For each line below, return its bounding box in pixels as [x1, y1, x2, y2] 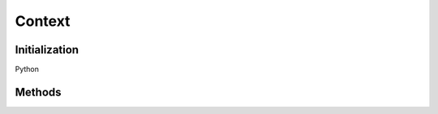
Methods [15, 85, 62, 99]
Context [15, 12, 71, 30]
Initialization [15, 43, 79, 57]
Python [15, 65, 40, 74]
